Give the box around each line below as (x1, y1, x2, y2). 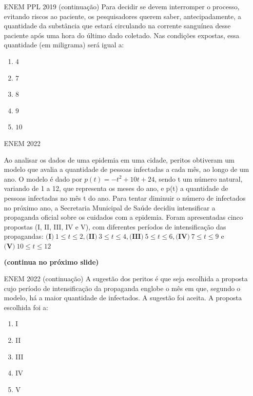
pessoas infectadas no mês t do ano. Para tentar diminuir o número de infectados (4, 192, 246, 203)
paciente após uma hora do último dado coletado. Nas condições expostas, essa (4, 30, 239, 40)
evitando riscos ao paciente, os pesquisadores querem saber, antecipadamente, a (4, 11, 241, 21)
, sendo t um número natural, (155, 173, 243, 184)
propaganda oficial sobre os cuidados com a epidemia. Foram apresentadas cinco (4, 212, 243, 222)
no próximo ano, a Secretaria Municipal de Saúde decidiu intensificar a (4, 202, 215, 212)
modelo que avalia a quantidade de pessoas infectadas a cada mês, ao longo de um (4, 164, 249, 174)
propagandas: (4, 231, 44, 241)
